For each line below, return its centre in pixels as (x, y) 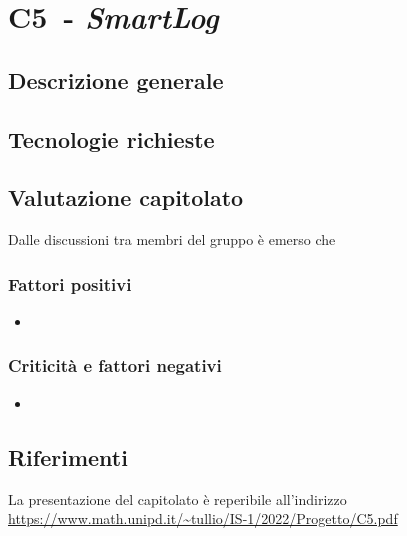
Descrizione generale (116, 79)
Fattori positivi (70, 283)
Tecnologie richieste (111, 138)
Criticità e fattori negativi (115, 365)
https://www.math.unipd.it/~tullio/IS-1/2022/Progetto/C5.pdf (203, 518)
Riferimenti (68, 456)
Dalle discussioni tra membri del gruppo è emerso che (172, 239)
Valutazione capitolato (126, 197)
